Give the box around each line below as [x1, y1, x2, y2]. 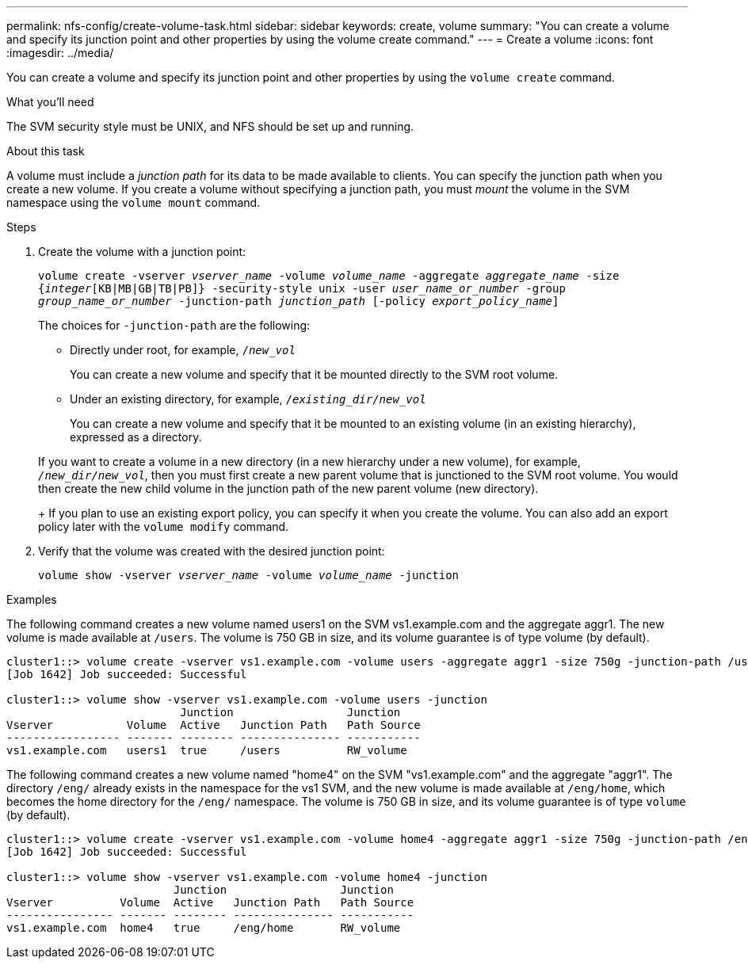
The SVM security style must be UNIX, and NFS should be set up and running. [6, 120, 414, 133]
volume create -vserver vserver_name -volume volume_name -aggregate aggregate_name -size [38, 269, 620, 282]
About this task [6, 144, 85, 158]
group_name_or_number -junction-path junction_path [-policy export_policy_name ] [38, 295, 559, 307]
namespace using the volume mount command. [6, 196, 261, 209]
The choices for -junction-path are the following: [38, 318, 311, 332]
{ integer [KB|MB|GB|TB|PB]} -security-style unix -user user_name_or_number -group [38, 282, 566, 295]
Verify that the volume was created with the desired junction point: [38, 544, 385, 558]
